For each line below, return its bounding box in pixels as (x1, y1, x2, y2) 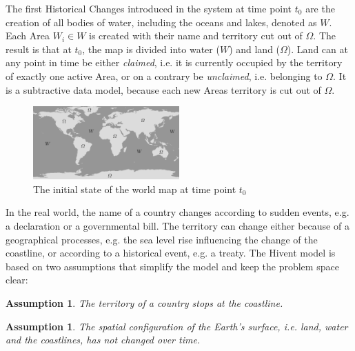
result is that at (6, 41, 72, 56)
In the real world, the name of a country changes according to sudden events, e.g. (6, 205, 349, 219)
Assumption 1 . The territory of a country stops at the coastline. (6, 295, 283, 310)
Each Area (6, 28, 50, 43)
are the (305, 1, 335, 15)
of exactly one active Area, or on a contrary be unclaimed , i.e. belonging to (6, 68, 323, 83)
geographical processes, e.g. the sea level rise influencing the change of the (6, 232, 318, 246)
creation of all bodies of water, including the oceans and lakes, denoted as (6, 14, 317, 29)
